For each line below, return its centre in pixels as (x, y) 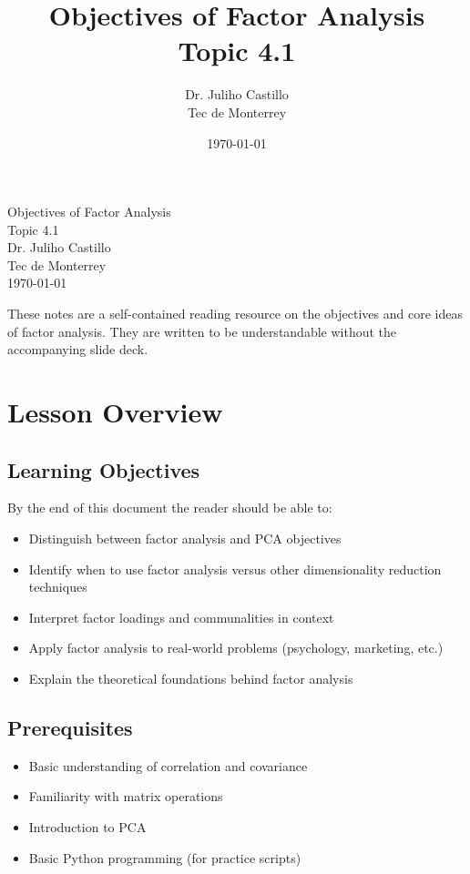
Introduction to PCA (87, 826)
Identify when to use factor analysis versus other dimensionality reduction (235, 569)
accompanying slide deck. (78, 349)
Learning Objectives (104, 469)
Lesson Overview (115, 412)
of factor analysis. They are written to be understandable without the (202, 331)
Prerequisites (70, 727)
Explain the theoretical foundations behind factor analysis (191, 678)
